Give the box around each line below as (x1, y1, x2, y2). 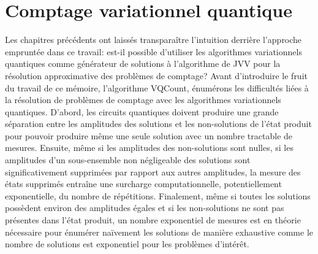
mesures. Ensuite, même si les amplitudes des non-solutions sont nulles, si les (5, 141, 293, 154)
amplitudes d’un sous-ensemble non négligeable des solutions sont (5, 153, 251, 166)
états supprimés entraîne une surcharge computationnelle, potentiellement (5, 177, 282, 190)
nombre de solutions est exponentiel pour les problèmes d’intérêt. (5, 237, 249, 250)
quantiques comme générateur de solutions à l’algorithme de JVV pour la (5, 57, 281, 70)
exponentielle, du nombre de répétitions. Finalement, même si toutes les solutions (5, 189, 311, 202)
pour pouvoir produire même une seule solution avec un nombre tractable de (5, 129, 293, 142)
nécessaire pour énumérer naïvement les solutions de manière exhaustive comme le (5, 225, 314, 238)
